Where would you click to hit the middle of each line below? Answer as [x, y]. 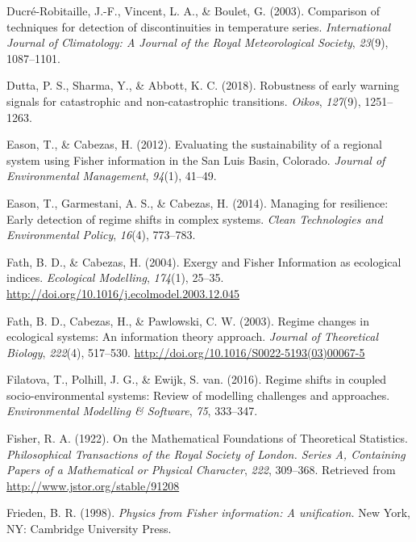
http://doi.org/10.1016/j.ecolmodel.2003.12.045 [123, 293]
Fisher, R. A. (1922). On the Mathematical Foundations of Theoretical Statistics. [207, 438]
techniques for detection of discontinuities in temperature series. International [199, 26]
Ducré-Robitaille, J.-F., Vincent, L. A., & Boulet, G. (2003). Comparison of [193, 11]
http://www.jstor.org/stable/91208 [93, 485]
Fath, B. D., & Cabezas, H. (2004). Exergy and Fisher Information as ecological [204, 261]
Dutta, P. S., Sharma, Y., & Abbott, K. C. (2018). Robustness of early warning [203, 85]
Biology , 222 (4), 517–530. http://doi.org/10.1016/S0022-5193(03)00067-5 [186, 352]
